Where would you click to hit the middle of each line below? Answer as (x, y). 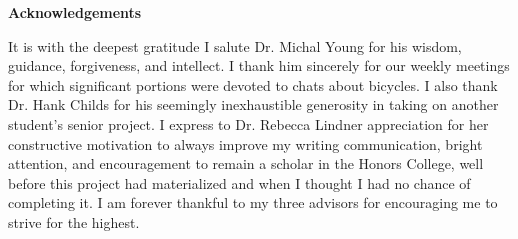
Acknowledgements (75, 12)
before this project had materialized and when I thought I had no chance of (239, 182)
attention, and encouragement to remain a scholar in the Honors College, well (246, 163)
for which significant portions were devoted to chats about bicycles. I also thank (253, 84)
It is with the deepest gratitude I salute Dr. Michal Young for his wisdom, (235, 45)
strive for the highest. (74, 221)
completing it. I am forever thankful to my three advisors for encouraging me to (253, 202)
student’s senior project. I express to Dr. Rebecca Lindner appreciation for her (248, 123)
